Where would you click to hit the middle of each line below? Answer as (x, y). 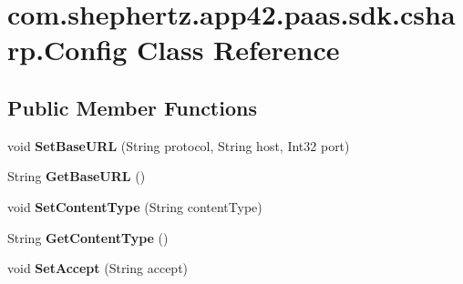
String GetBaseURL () (77, 176)
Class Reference (238, 50)
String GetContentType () (88, 237)
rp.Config (67, 50)
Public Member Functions (132, 107)
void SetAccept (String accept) (98, 268)
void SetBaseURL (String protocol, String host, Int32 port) (179, 145)
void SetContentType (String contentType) (135, 206)
